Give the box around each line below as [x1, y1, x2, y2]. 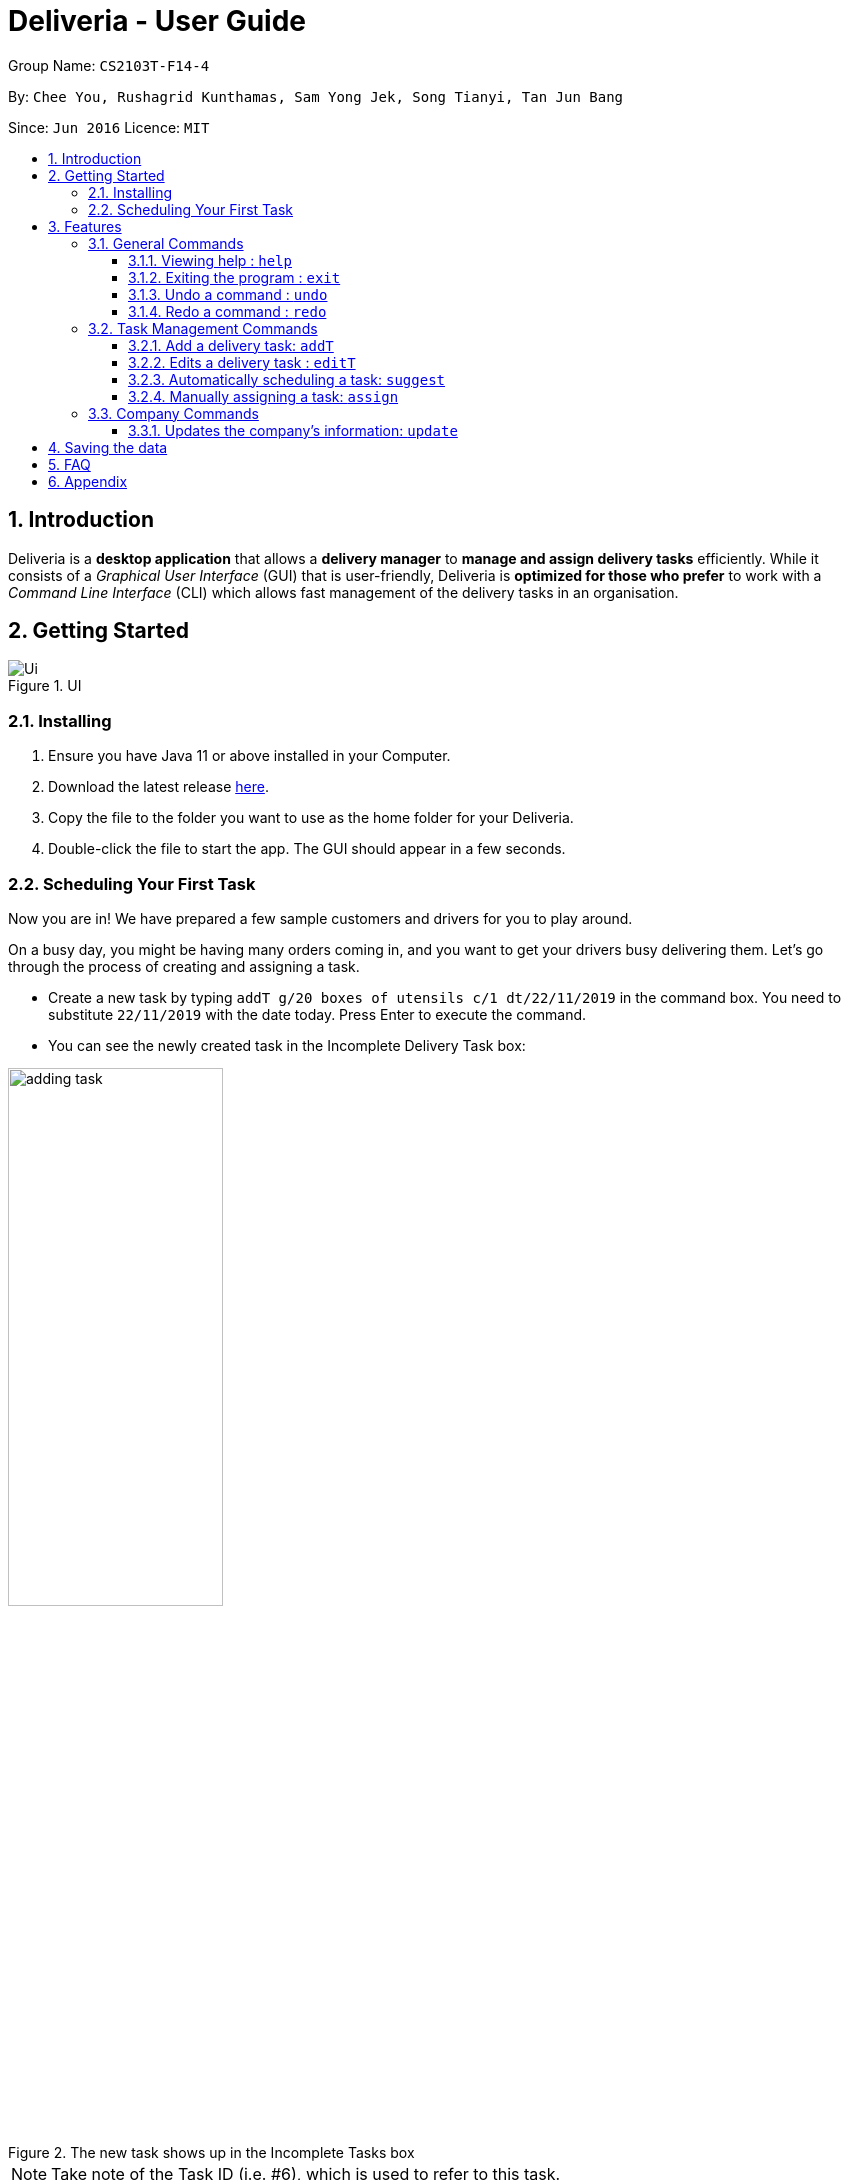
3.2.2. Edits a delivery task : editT [128, 353, 356, 371]
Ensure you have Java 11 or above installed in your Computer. [48, 747, 451, 765]
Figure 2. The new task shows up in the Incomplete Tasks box [8, 2143, 415, 2161]
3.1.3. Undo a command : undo [128, 285, 328, 303]
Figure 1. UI [8, 677, 82, 695]
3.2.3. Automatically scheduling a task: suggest [128, 370, 446, 388]
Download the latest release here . [48, 778, 269, 796]
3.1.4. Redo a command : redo [128, 302, 327, 320]
